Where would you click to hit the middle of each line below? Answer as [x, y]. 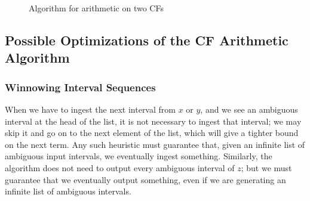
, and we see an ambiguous [249, 109]
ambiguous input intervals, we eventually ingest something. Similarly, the [139, 156]
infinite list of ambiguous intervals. [68, 191]
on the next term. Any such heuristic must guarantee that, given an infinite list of [155, 144]
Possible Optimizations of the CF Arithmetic [147, 40]
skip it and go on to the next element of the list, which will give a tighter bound [152, 133]
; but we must [266, 167]
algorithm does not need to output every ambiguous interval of [120, 167]
